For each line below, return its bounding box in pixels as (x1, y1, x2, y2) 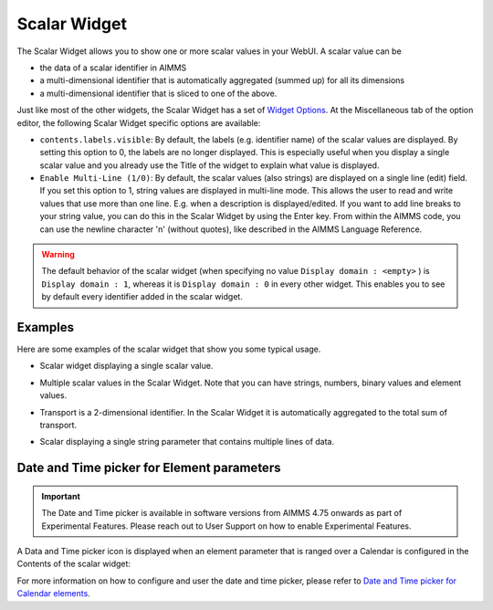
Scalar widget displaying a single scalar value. (39, 361, 214, 372)
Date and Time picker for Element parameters (16, 460, 281, 476)
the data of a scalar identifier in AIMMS (39, 62, 187, 73)
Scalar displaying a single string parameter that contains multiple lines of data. (39, 436, 335, 447)
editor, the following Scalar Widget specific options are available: (16, 117, 261, 128)
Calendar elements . (16, 588, 90, 599)
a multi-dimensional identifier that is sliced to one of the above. (39, 88, 278, 99)
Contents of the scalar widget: (16, 558, 131, 570)
